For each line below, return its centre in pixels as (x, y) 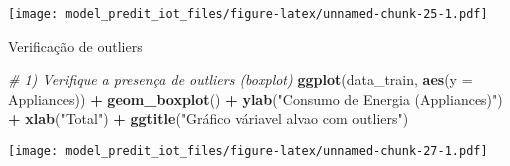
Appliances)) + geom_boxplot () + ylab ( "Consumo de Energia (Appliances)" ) (255, 98)
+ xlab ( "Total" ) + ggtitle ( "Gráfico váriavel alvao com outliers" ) (208, 118)
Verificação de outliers (75, 45)
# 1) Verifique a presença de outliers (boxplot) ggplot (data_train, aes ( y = (240, 79)
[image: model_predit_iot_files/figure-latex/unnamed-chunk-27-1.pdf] (248, 151)
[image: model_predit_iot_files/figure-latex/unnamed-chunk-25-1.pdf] (248, 14)
